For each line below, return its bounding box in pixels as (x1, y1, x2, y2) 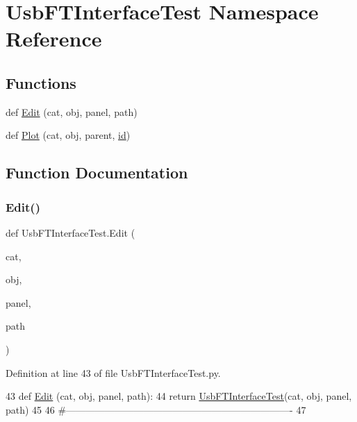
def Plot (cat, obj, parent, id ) (6, 128, 131, 142)
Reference (6, 24, 102, 53)
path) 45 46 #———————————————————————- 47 (6, 402, 306, 416)
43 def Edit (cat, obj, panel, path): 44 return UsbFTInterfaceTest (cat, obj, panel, (6, 389, 352, 403)
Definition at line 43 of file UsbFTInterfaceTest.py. (6, 365, 221, 380)
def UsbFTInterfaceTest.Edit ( (6, 225, 135, 239)
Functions (6, 71, 76, 93)
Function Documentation (6, 162, 188, 183)
